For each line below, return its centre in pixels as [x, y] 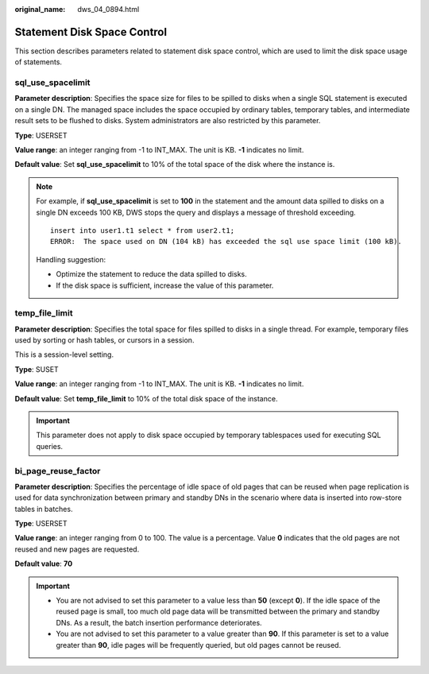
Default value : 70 [44, 564]
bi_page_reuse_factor [58, 471]
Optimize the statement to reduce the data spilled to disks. [152, 274]
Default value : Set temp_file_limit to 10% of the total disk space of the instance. [146, 398]
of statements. [39, 62]
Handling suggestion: [71, 259]
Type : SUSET [37, 369]
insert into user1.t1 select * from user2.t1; [142, 230]
